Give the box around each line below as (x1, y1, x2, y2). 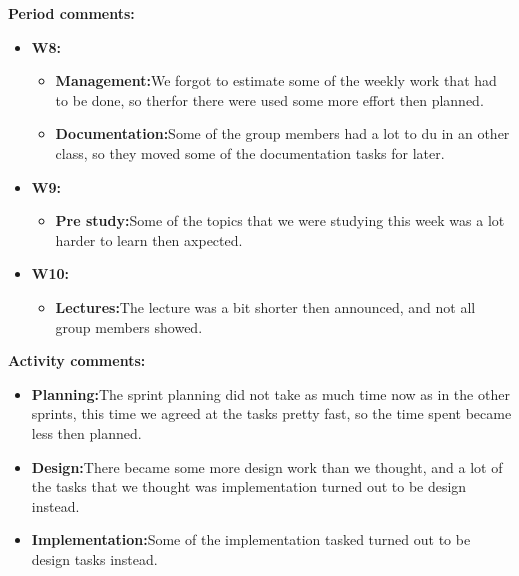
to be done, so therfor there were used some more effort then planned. (55, 89, 484, 110)
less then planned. (31, 422, 142, 443)
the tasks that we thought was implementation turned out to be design (31, 476, 467, 497)
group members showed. (55, 316, 203, 337)
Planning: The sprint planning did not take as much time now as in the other (31, 383, 510, 404)
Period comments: (8, 3, 135, 23)
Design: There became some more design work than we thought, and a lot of (31, 456, 503, 477)
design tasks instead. (31, 548, 158, 569)
